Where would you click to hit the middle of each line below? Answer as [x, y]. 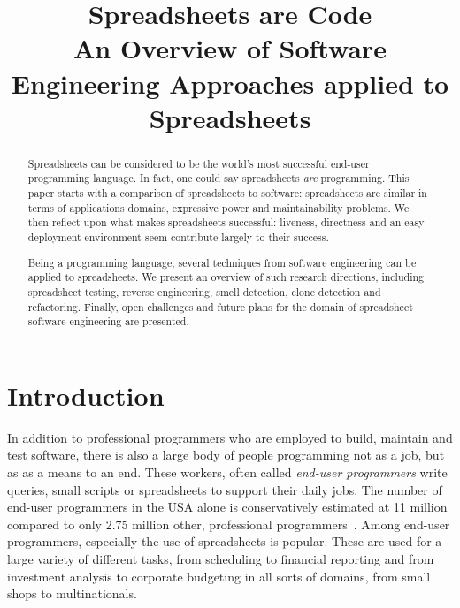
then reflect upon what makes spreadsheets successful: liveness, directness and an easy [226, 222]
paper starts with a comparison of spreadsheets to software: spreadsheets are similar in [227, 193]
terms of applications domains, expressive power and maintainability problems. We [218, 207]
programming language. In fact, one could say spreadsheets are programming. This [218, 178]
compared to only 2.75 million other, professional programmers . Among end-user [229, 524]
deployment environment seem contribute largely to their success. [178, 237]
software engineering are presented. [108, 321]
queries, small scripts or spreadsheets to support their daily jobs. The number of [225, 489]
